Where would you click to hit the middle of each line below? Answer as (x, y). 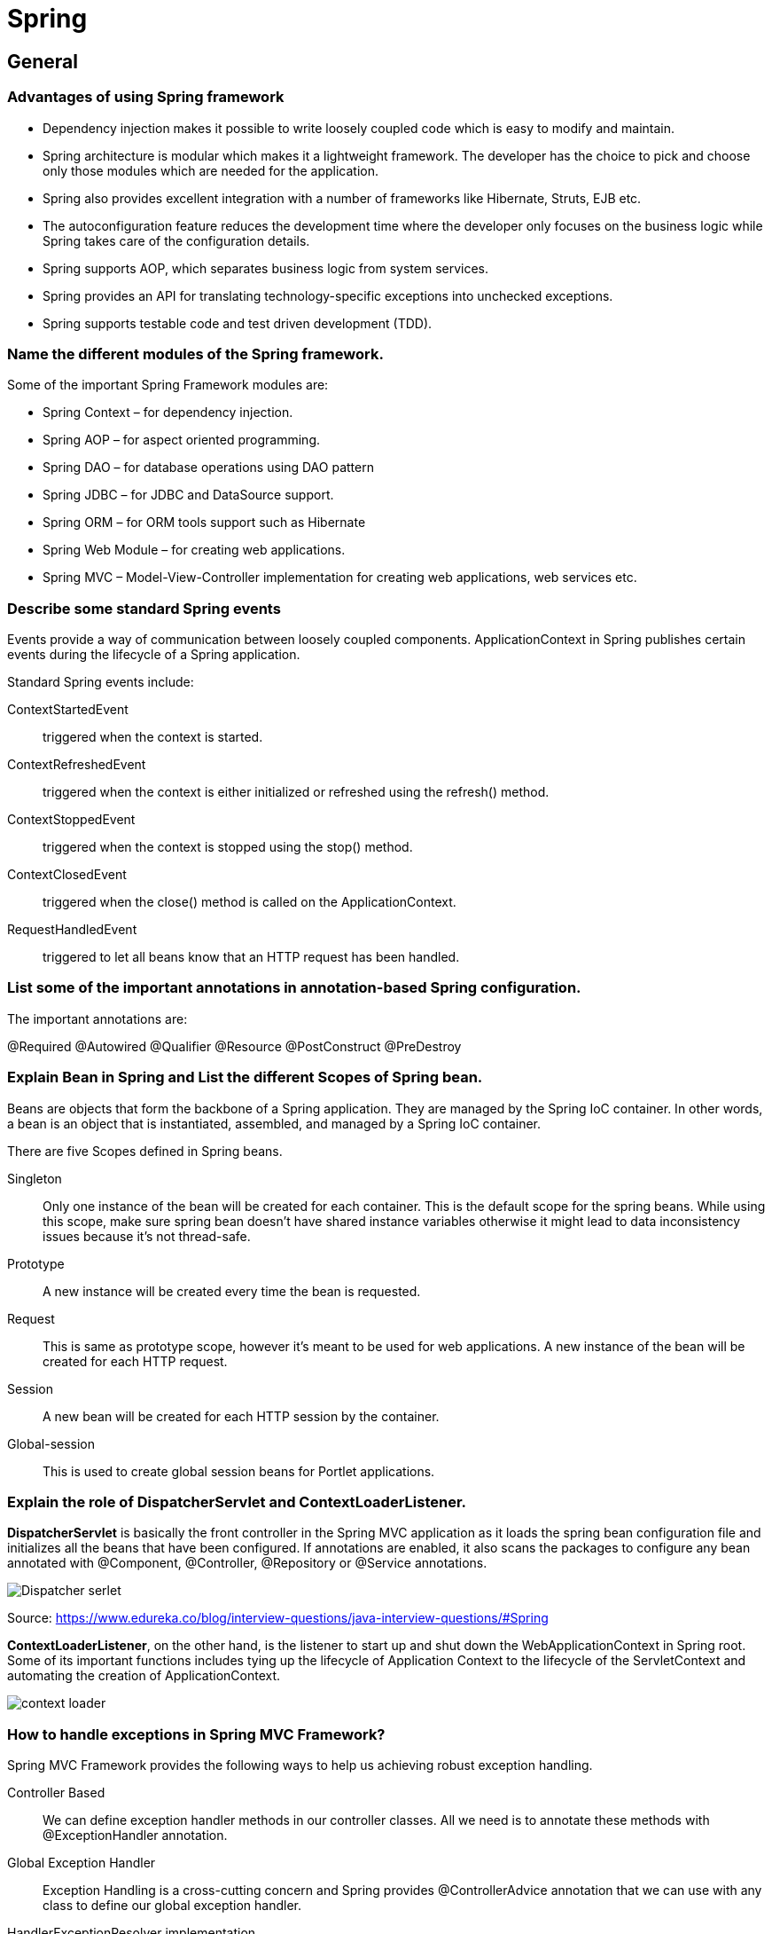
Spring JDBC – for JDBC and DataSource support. (188, 495)
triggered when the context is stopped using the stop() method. (228, 847)
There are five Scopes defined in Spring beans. (145, 1151)
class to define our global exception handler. (172, 1906)
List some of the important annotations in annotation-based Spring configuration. (294, 988)
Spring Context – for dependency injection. (168, 413)
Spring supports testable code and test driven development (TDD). (238, 323)
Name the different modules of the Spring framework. (195, 354)
